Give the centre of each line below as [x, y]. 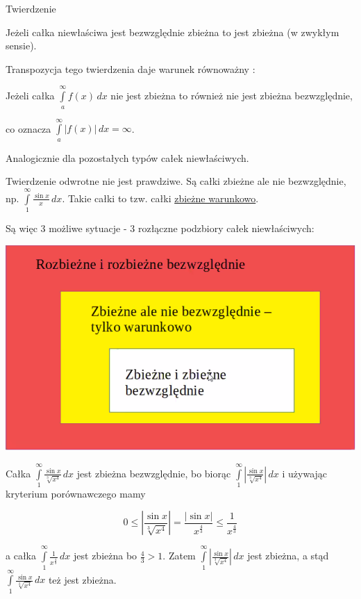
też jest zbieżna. [82, 579]
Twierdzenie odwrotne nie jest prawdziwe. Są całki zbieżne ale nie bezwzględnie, [176, 181]
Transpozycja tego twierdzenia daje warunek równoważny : [131, 68]
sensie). [21, 46]
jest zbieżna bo [106, 556]
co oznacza [28, 128]
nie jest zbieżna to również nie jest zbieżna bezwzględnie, [232, 96]
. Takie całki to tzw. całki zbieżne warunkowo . [160, 198]
